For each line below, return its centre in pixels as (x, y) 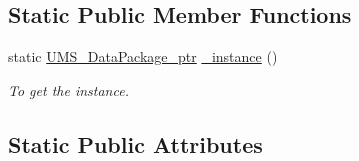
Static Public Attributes (135, 143)
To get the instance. (68, 89)
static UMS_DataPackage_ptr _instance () (143, 56)
